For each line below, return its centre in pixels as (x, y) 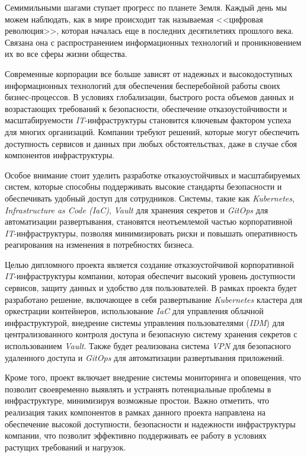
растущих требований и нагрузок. (65, 447)
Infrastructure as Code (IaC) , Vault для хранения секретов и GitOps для (137, 210)
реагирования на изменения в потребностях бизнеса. (100, 245)
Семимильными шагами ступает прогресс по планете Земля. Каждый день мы (146, 7)
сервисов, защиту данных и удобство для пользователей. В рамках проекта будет (151, 288)
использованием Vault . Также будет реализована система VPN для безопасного (148, 346)
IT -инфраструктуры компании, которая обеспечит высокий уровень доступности (150, 276)
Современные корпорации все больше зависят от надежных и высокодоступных (149, 73)
